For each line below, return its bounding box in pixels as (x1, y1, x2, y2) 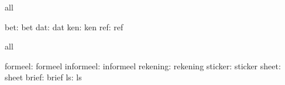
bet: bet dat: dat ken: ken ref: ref (5, 20, 123, 33)
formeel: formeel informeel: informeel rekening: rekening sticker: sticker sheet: (5, 59, 281, 72)
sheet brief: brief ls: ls (5, 71, 82, 83)
